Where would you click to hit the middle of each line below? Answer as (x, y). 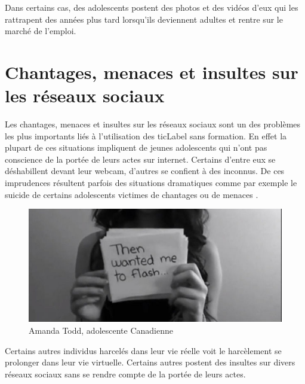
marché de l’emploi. (41, 31)
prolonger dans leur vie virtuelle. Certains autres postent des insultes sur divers (150, 362)
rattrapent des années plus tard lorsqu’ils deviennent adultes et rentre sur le (144, 19)
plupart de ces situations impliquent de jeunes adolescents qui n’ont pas (136, 147)
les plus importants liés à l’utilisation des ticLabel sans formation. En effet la (146, 135)
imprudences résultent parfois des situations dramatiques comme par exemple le (151, 183)
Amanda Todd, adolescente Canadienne (101, 330)
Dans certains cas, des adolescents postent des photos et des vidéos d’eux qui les (152, 7)
